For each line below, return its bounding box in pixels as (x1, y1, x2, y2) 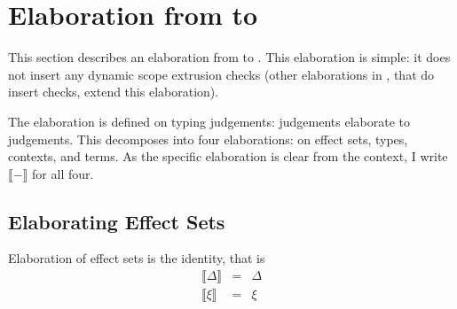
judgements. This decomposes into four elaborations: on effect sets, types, (8, 129, 408, 148)
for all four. (32, 164, 94, 182)
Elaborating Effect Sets (8, 207, 225, 235)
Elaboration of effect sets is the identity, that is (8, 249, 265, 267)
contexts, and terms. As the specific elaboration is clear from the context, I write (8, 147, 448, 166)
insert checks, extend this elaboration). (8, 82, 219, 101)
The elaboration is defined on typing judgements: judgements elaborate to (8, 112, 410, 130)
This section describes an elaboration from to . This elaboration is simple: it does (8, 48, 451, 66)
